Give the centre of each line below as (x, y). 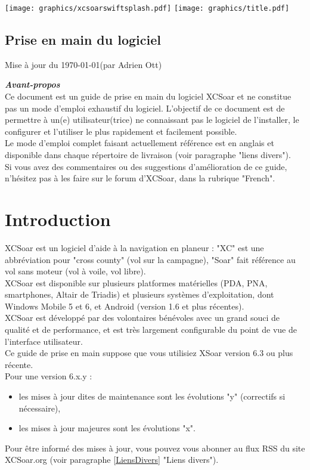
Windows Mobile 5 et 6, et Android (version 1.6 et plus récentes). (125, 306)
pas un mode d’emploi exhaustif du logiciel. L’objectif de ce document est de (145, 108)
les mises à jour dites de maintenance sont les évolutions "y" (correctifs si (152, 396)
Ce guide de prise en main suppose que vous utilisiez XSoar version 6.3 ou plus (149, 353)
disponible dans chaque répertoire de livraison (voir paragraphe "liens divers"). (148, 155)
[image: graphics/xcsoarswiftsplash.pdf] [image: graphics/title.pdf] (147, 8)
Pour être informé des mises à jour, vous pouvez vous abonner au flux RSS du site (155, 448)
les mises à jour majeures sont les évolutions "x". (107, 428)
